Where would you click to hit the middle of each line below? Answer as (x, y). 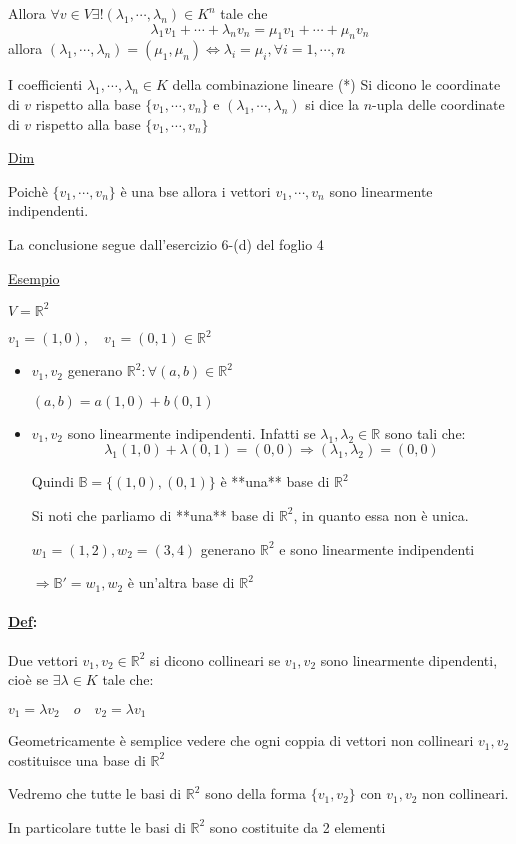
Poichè (28, 190)
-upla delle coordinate (438, 103)
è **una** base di (275, 481)
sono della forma (255, 793)
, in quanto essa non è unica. (381, 514)
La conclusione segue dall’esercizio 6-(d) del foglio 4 (166, 243)
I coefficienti (45, 84)
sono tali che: (425, 432)
